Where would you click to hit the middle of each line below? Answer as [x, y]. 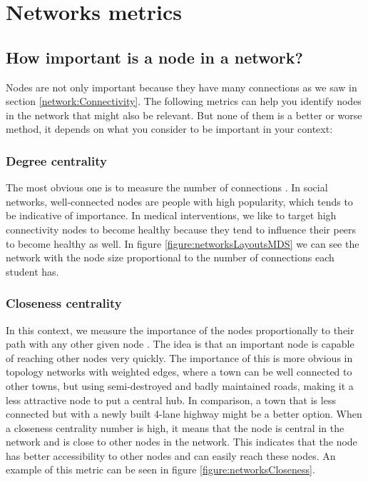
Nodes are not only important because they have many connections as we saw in [182, 87]
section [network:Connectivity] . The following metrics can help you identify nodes [184, 101]
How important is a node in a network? [154, 57]
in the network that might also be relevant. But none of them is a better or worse [184, 115]
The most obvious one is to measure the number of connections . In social [167, 187]
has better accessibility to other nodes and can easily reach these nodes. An [171, 455]
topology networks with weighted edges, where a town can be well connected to [179, 372]
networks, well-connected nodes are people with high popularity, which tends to [179, 201]
